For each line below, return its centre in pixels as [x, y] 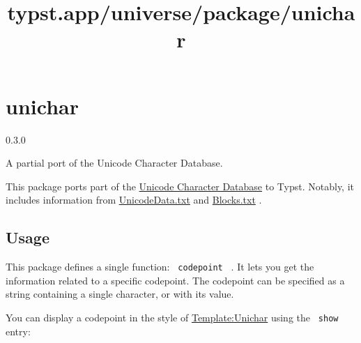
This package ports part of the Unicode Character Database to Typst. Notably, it [180, 186]
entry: [18, 331]
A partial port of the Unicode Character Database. [114, 163]
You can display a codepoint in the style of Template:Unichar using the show [172, 317]
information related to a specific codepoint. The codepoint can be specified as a [175, 280]
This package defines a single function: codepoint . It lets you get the [160, 267]
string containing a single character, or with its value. [120, 294]
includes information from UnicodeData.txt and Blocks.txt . [134, 200]
